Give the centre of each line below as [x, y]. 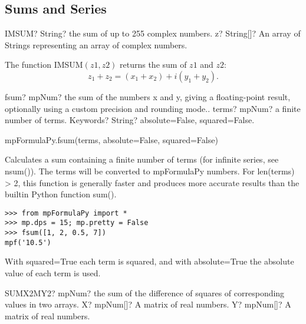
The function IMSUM [44, 65]
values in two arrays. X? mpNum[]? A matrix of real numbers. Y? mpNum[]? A [148, 304]
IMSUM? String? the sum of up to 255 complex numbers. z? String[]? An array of [153, 33]
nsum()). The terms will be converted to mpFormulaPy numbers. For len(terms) [150, 171]
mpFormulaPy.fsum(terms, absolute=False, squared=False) [111, 139]
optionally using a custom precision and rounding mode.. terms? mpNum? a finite [153, 108]
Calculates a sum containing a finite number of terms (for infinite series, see [142, 159]
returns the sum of [153, 65]
